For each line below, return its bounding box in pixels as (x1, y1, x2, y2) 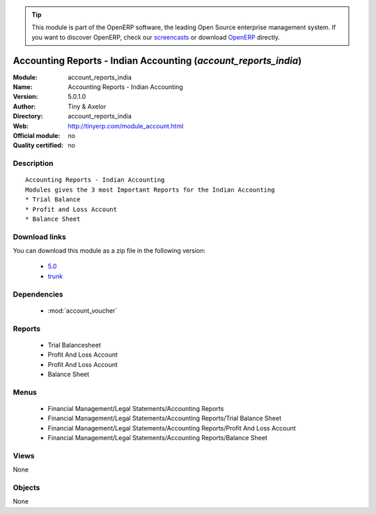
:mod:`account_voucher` (47, 306, 118, 315)
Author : (13, 102, 36, 111)
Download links (13, 232, 66, 242)
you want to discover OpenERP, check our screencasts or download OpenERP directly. (31, 33, 281, 41)
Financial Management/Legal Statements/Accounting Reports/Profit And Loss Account (47, 423, 296, 432)
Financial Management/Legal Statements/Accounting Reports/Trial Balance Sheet (47, 414, 282, 423)
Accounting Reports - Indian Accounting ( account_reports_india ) (13, 54, 302, 66)
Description (13, 159, 54, 169)
